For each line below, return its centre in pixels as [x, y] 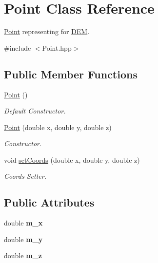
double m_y [23, 239]
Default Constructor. [35, 111]
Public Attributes [49, 202]
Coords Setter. [25, 176]
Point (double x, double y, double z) [58, 127]
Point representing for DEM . [47, 31]
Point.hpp [57, 47]
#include [18, 47]
